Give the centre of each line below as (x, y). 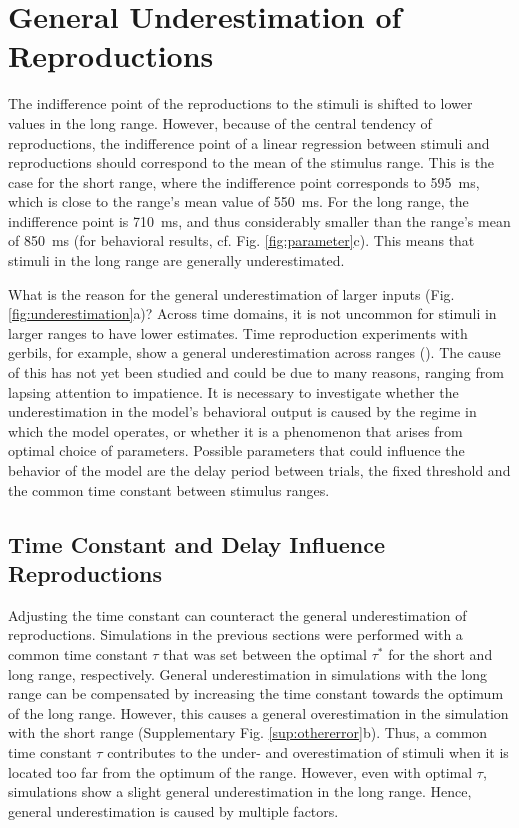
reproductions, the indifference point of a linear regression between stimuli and (249, 142)
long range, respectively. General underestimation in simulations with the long (247, 673)
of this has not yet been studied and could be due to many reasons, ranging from (256, 372)
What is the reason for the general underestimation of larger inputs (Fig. (231, 293)
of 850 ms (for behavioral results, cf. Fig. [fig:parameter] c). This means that (241, 240)
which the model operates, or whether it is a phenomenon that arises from (235, 430)
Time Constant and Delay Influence (196, 543)
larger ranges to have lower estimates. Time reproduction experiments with (238, 332)
